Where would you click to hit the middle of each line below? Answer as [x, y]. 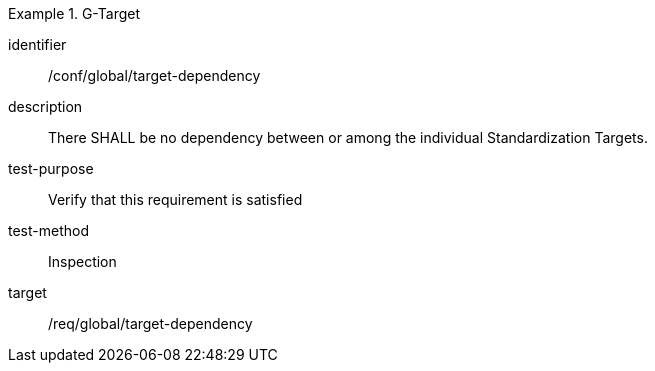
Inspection [82, 261]
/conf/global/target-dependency [154, 75]
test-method [48, 230]
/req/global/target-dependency [150, 323]
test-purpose [51, 168]
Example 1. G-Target [74, 13]
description [45, 106]
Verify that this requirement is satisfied [175, 199]
